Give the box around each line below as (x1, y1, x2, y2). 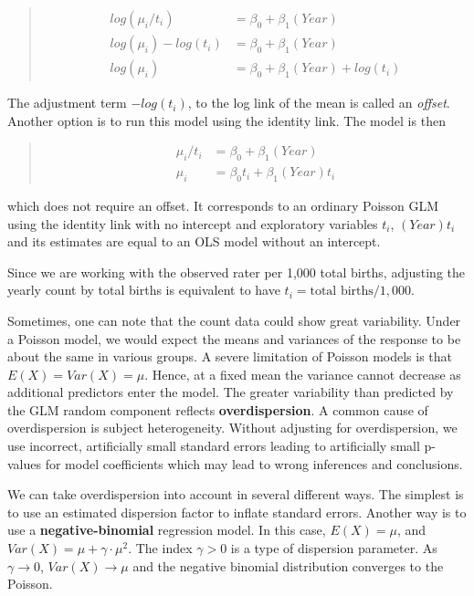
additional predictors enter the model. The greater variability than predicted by (7, 382, 454, 402)
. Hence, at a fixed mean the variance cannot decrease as (144, 364, 461, 383)
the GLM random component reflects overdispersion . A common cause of (7, 400, 428, 419)
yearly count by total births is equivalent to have (7, 280, 280, 299)
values (7, 454, 42, 473)
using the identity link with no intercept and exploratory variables (7, 214, 378, 233)
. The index (128, 538, 193, 558)
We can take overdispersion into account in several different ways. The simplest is (7, 485, 464, 504)
